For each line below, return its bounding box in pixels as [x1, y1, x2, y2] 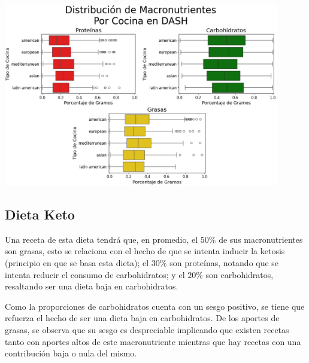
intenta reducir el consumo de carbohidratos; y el [5, 268, 185, 280]
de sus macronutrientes [219, 233, 303, 245]
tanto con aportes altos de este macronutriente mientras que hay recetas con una [5, 335, 301, 347]
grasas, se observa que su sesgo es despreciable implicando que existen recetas [5, 324, 289, 336]
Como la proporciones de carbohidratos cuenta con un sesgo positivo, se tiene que [5, 300, 305, 312]
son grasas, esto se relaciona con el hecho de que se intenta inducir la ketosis [5, 245, 285, 257]
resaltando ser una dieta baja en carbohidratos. [5, 280, 178, 292]
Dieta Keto [5, 205, 75, 224]
